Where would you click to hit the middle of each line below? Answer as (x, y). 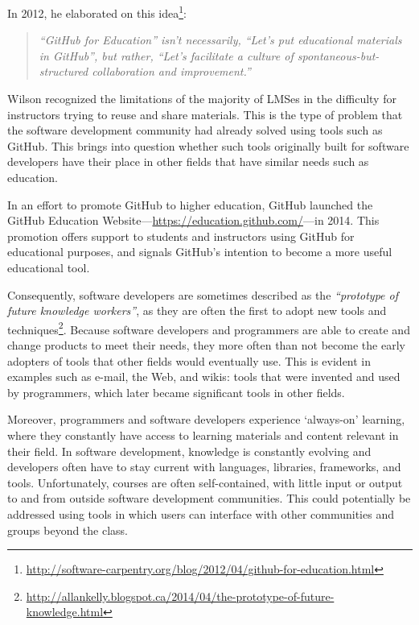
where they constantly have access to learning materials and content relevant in (203, 435)
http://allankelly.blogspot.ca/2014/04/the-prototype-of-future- (180, 596)
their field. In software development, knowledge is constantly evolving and (189, 451)
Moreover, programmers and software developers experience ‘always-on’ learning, (206, 419)
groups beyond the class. (68, 530)
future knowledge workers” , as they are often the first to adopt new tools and (197, 310)
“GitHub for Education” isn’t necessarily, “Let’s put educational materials (220, 40)
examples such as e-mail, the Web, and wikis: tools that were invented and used (204, 377)
